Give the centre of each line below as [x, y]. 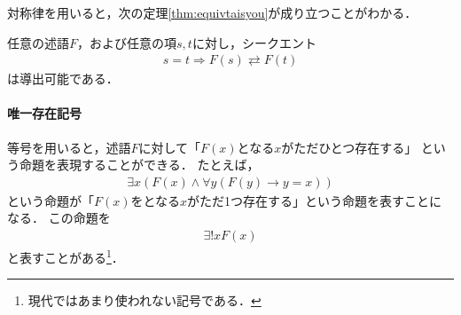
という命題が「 [51, 200]
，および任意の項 [127, 42]
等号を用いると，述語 [69, 147]
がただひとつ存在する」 [349, 147]
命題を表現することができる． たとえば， [139, 165]
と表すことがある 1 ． [66, 256]
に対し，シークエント [254, 42]
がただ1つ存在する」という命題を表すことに [315, 200]
